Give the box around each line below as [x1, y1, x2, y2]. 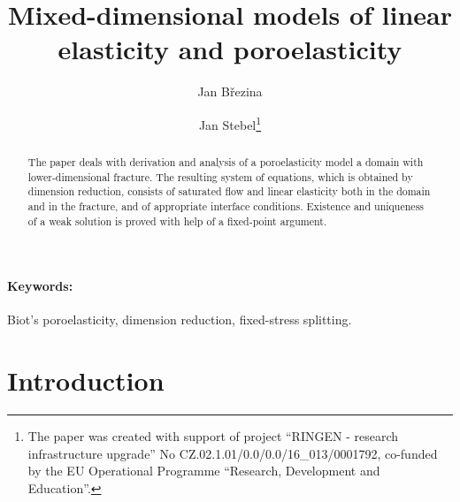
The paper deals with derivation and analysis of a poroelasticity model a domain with [27, 154, 424, 169]
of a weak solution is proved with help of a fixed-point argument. [27, 213, 327, 228]
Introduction [7, 362, 165, 399]
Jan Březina [197, 82, 263, 101]
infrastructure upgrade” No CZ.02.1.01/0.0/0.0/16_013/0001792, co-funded [27, 444, 438, 462]
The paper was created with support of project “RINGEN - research [27, 427, 399, 445]
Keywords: [7, 277, 73, 295]
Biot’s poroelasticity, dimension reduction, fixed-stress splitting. [7, 310, 352, 329]
